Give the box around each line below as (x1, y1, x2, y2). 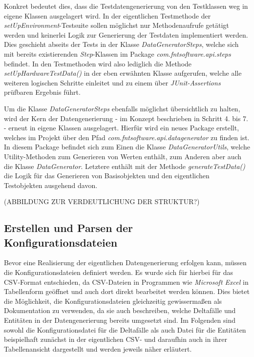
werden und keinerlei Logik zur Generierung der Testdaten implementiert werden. (4, 29, 248, 40)
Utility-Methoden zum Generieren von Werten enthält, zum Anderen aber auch (4, 151, 242, 161)
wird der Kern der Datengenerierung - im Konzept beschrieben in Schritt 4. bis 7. (4, 113, 249, 123)
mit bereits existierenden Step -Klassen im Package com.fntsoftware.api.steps (4, 48, 231, 59)
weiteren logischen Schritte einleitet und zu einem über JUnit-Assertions (4, 77, 221, 87)
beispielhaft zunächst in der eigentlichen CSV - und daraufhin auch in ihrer (4, 334, 227, 344)
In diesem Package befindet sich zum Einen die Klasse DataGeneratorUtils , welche (4, 142, 250, 152)
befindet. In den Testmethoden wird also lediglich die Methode (4, 58, 192, 68)
